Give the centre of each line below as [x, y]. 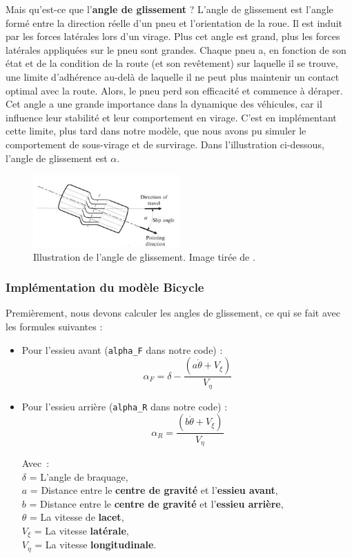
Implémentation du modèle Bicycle [105, 287]
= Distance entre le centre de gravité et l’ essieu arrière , [156, 503]
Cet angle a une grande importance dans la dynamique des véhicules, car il [164, 104]
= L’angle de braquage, [79, 476]
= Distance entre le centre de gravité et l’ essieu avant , [154, 490]
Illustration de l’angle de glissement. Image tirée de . [144, 256]
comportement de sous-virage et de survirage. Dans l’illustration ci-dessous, [165, 144]
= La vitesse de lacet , [77, 517]
